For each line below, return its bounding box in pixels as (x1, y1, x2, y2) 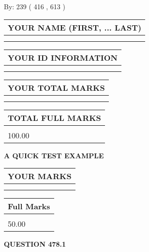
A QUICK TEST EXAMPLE (4, 150, 104, 160)
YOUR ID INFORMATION (8, 51, 118, 63)
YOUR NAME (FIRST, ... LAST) (8, 21, 142, 33)
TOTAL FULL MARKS (8, 112, 101, 123)
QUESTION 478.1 (4, 239, 66, 249)
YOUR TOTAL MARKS (8, 82, 105, 93)
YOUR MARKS (8, 170, 72, 182)
